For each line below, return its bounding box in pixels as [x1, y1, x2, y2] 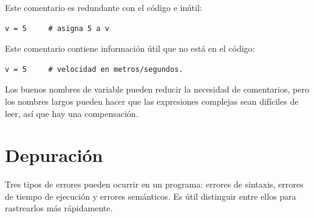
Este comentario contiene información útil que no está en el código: [5, 42, 255, 55]
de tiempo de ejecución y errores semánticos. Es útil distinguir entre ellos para [5, 189, 296, 202]
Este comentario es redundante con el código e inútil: [5, 1, 202, 13]
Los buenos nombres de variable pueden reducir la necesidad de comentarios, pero [5, 83, 309, 96]
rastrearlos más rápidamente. [5, 202, 113, 214]
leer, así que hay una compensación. [5, 107, 138, 119]
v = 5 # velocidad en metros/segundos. [5, 65, 183, 74]
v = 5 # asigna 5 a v [5, 24, 109, 33]
